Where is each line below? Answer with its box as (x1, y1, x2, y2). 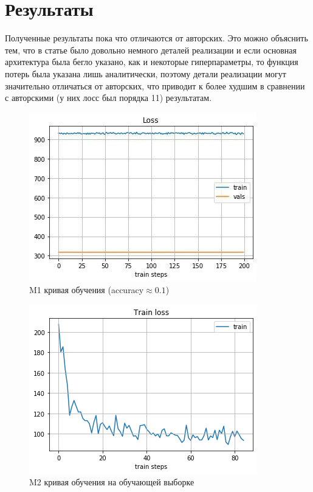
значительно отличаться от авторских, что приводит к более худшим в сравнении (5, 79, 305, 92)
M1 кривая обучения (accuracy (29, 283, 144, 296)
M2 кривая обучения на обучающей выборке (29, 476, 194, 488)
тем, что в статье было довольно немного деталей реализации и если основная (5, 43, 297, 56)
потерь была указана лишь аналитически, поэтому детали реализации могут (5, 67, 286, 80)
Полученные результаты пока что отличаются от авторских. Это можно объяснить (5, 32, 308, 44)
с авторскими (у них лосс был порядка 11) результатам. (5, 91, 212, 104)
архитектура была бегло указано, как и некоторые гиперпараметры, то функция (5, 55, 298, 68)
